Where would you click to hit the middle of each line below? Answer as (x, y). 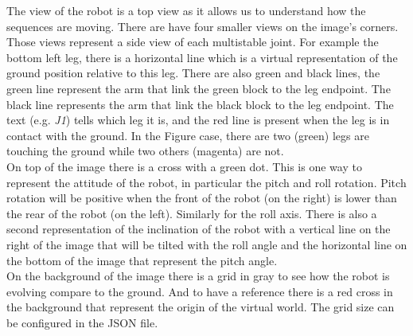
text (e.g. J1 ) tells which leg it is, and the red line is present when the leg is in (198, 120)
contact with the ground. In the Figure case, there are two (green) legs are (188, 135)
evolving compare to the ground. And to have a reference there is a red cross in (200, 291)
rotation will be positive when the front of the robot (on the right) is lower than (202, 198)
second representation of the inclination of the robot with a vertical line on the (199, 229)
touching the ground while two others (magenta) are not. (145, 151)
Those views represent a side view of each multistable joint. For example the (193, 42)
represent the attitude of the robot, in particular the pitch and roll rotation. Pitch (206, 182)
